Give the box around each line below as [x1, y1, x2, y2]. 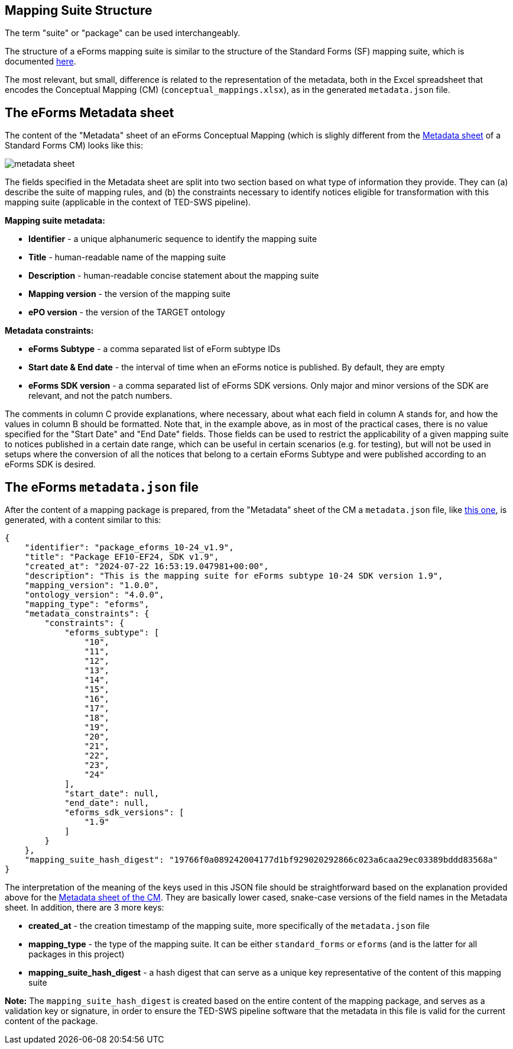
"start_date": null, [64, 789, 160, 799]
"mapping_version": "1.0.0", [24, 580, 160, 590]
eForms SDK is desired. [5, 459, 96, 470]
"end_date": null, [64, 798, 150, 808]
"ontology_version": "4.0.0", [24, 590, 164, 600]
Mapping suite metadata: [5, 215, 105, 226]
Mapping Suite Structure [5, 3, 152, 18]
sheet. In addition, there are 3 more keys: [5, 902, 164, 913]
